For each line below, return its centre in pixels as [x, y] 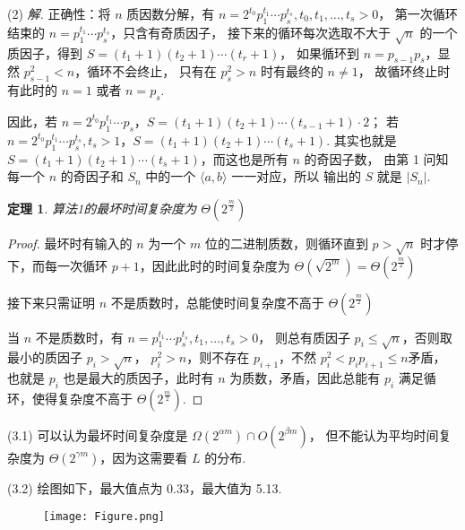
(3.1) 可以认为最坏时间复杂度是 [98, 434]
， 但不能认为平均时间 [374, 434]
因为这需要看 [150, 457]
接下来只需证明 [51, 302]
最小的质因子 [45, 357]
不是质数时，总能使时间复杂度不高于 [217, 302]
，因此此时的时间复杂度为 [215, 265]
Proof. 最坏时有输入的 [70, 243]
